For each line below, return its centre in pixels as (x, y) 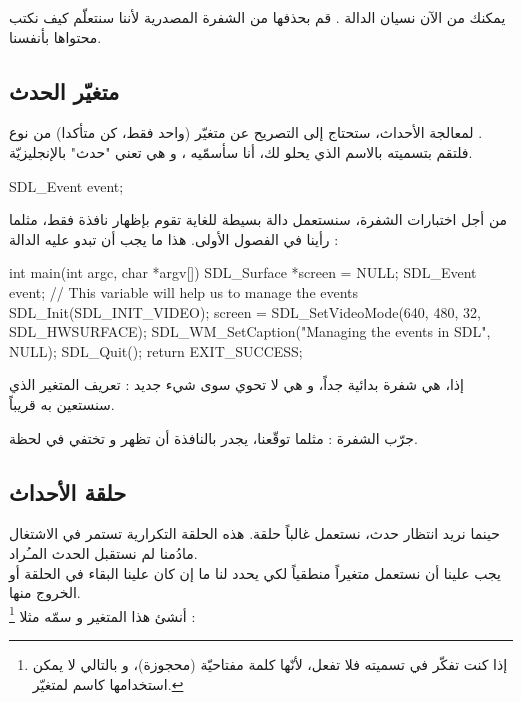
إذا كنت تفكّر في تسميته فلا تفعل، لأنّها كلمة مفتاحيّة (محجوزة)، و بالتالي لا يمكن (270, 663)
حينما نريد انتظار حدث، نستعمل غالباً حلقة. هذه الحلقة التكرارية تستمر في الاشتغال (254, 533)
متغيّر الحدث (64, 90)
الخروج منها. (45, 592)
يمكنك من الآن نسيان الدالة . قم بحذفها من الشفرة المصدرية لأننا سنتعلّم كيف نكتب (257, 17)
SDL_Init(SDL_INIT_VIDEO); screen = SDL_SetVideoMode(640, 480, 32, (245, 311)
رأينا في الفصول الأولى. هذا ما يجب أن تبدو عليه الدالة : (174, 238)
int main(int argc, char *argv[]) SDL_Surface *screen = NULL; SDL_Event (243, 272)
